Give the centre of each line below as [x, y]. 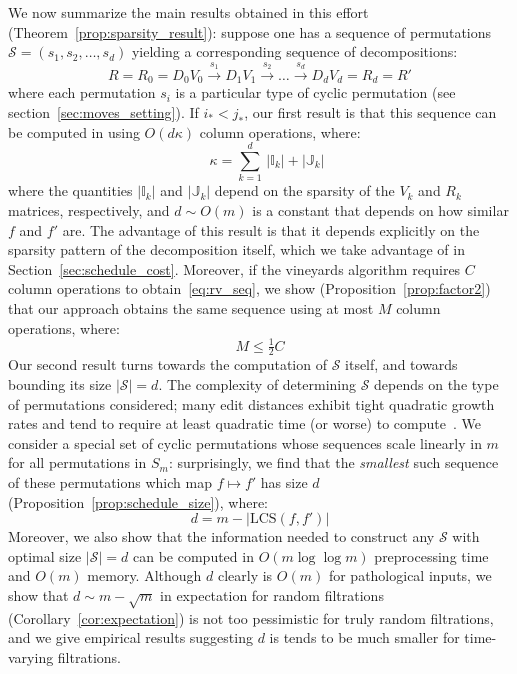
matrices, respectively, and [89, 209]
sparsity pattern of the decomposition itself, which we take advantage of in [236, 249]
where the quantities [70, 190]
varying [31, 656]
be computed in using [74, 131]
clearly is [245, 575]
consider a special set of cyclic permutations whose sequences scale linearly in [245, 442]
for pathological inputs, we [410, 575]
